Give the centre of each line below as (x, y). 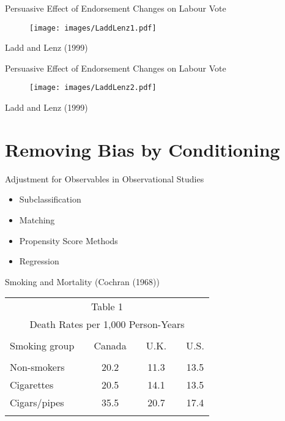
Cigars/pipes (37, 403)
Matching (37, 220)
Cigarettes (32, 385)
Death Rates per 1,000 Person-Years (107, 324)
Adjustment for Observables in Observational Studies (105, 178)
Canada (110, 346)
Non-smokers (37, 367)
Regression (39, 261)
